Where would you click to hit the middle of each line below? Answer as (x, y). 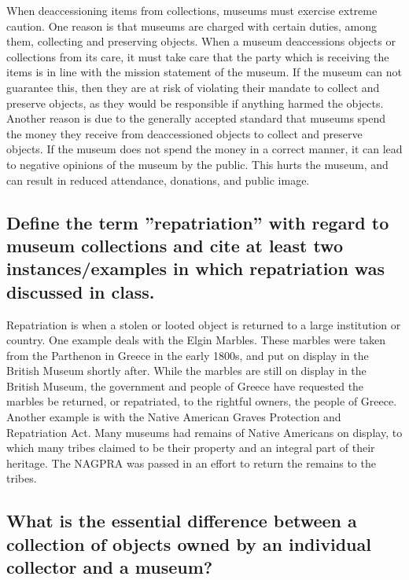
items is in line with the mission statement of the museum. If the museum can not (204, 72)
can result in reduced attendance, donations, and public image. (158, 180)
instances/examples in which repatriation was (195, 268)
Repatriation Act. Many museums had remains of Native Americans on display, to (204, 432)
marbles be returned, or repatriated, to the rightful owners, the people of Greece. (202, 401)
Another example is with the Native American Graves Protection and (174, 417)
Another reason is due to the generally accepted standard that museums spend (196, 118)
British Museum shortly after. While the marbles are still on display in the (186, 371)
